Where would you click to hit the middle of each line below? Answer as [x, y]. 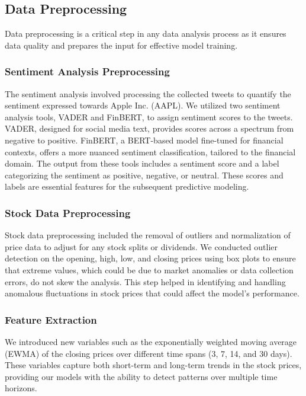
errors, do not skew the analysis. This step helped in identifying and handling [145, 281]
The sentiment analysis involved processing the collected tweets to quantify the [148, 93]
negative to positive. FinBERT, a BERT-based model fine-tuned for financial [144, 140]
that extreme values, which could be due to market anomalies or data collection [149, 269]
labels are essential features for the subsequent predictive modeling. [127, 186]
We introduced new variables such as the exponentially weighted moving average [151, 341]
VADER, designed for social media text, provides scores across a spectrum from [149, 128]
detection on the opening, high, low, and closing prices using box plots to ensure [150, 258]
